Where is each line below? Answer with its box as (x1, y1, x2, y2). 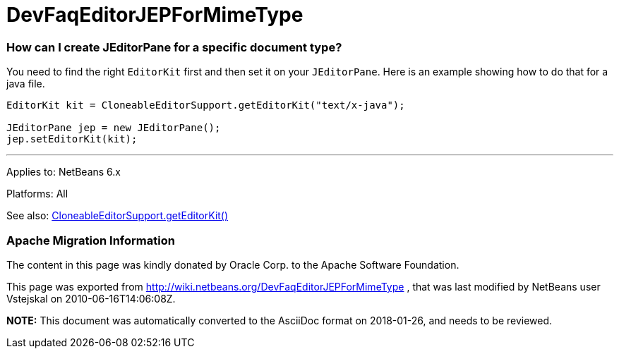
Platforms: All (6, 188, 68, 200)
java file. (6, 78, 45, 90)
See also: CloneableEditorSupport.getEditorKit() (6, 209, 229, 222)
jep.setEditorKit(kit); (6, 133, 138, 145)
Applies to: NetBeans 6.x (6, 166, 121, 178)
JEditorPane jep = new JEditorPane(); (6, 122, 221, 134)
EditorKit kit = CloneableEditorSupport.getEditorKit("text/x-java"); (6, 99, 405, 111)
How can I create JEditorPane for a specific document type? (6, 39, 342, 54)
